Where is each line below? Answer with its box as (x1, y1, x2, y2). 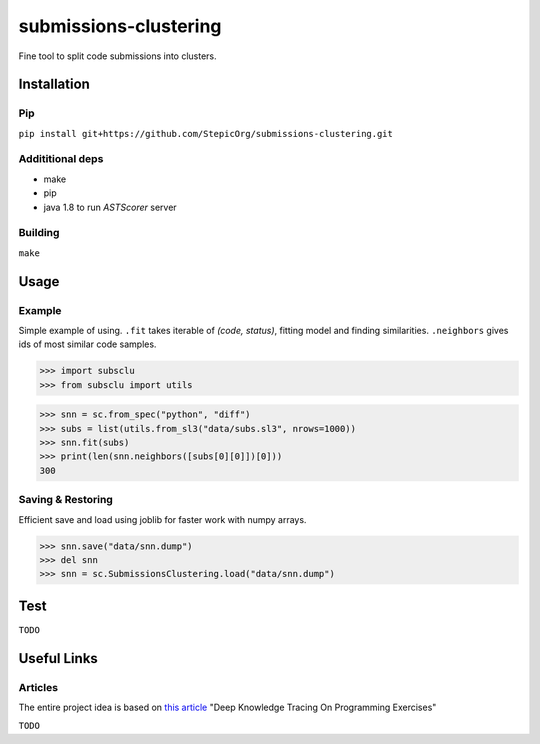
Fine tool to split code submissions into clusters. (18, 50, 217, 62)
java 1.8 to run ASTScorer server (43, 201, 177, 213)
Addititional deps (18, 152, 104, 166)
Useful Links (18, 650, 99, 667)
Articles (18, 680, 59, 694)
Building (18, 226, 60, 240)
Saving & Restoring (18, 493, 114, 507)
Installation (18, 76, 90, 93)
